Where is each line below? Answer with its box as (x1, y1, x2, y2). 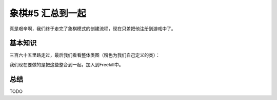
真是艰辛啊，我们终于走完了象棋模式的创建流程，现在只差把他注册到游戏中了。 (9, 26, 176, 32)
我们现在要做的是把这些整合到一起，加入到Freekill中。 (9, 61, 124, 67)
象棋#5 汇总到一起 (9, 8, 87, 19)
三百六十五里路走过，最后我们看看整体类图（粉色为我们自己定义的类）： (9, 52, 160, 58)
